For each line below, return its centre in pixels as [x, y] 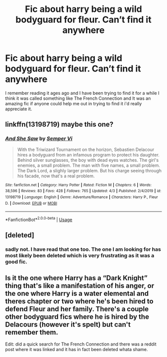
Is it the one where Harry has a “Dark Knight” [76, 278]
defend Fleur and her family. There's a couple [77, 309]
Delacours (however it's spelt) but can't [68, 324]
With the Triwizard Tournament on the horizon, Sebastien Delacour [86, 149]
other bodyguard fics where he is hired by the [77, 317]
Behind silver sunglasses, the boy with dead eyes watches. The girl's [88, 160]
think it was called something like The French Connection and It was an [78, 98]
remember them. [32, 332]
